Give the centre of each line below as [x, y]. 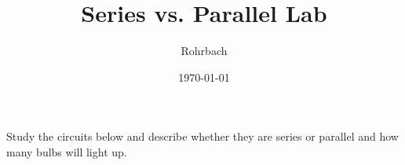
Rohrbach [204, 51]
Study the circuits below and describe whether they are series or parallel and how [202, 136]
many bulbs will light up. [67, 151]
